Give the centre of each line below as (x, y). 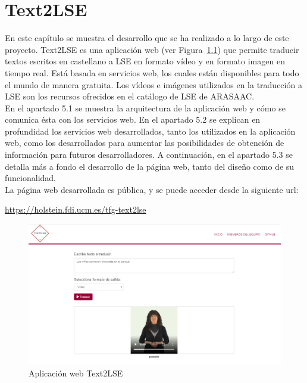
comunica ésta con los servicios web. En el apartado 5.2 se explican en (133, 119)
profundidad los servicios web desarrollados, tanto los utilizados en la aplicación (150, 131)
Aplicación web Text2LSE (76, 373)
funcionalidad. (30, 178)
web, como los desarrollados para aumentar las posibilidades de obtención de (145, 143)
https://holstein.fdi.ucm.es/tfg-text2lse (76, 209)
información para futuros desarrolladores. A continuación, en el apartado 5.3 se (149, 155)
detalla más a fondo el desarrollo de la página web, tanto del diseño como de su (150, 166)
